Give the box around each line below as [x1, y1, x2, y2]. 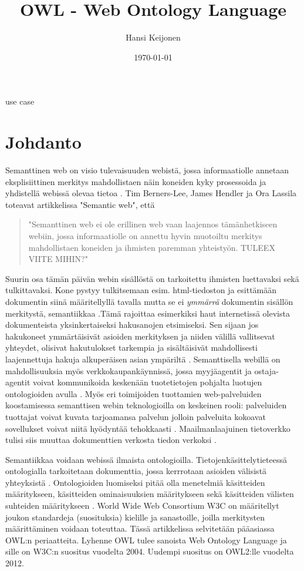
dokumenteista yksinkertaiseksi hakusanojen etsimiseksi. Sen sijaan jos [5, 318, 259, 331]
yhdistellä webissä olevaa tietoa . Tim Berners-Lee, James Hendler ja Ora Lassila [5, 187, 297, 199]
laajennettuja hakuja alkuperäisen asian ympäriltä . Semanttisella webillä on [5, 352, 281, 365]
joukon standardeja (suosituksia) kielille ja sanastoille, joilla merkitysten [5, 510, 265, 523]
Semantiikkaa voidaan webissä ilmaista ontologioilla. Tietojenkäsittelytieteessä [5, 453, 287, 465]
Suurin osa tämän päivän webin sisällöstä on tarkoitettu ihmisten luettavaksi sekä [5, 272, 299, 284]
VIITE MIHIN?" [28, 253, 88, 265]
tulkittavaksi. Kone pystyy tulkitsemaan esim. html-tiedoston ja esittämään [5, 284, 277, 296]
